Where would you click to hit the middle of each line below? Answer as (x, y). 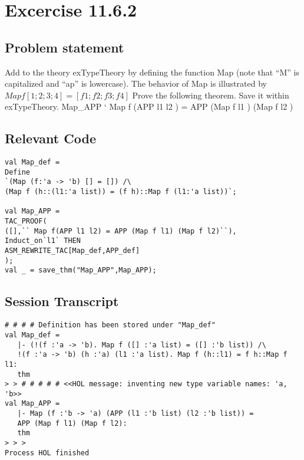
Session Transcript (62, 301)
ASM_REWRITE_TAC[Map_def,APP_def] (72, 251)
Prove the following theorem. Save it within (211, 95)
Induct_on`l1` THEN (43, 241)
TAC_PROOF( (26, 221)
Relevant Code (50, 138)
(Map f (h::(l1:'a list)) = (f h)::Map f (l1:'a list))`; (121, 192)
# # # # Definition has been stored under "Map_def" (110, 325)
